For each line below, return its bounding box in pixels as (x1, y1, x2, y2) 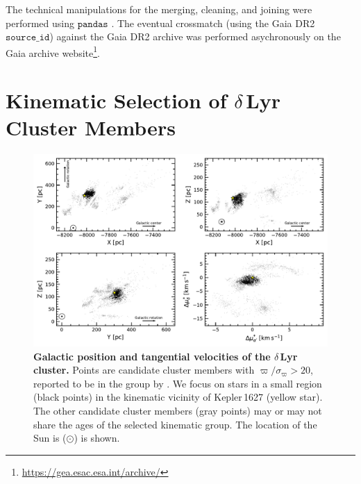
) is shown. (74, 431, 120, 445)
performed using (6, 15, 74, 30)
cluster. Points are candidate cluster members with (33, 362, 255, 377)
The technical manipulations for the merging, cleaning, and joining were (6, 2, 312, 16)
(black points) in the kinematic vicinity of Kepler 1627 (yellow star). (33, 390, 323, 404)
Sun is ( (33, 431, 67, 445)
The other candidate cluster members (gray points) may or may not (33, 403, 322, 417)
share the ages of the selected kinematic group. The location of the (33, 417, 317, 431)
